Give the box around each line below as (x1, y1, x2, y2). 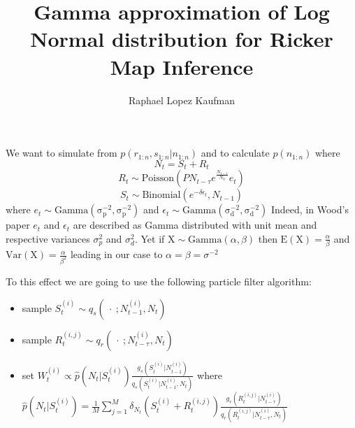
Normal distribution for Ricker (30, 24, 333, 53)
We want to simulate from (6, 145, 117, 160)
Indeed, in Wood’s (270, 202, 349, 217)
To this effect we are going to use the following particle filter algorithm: (6, 273, 312, 288)
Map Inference (110, 52, 254, 80)
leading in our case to (70, 247, 163, 262)
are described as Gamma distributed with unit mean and (73, 217, 317, 232)
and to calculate (201, 145, 270, 160)
